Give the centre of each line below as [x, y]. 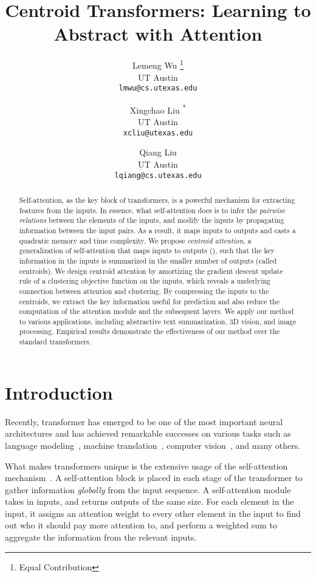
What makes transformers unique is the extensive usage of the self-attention [146, 466]
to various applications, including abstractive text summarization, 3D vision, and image [158, 321]
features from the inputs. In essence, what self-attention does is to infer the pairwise [152, 210]
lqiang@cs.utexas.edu [158, 175]
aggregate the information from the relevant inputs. [101, 537]
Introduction [59, 392]
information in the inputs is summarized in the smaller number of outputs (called [148, 260]
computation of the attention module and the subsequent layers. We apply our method [156, 311]
